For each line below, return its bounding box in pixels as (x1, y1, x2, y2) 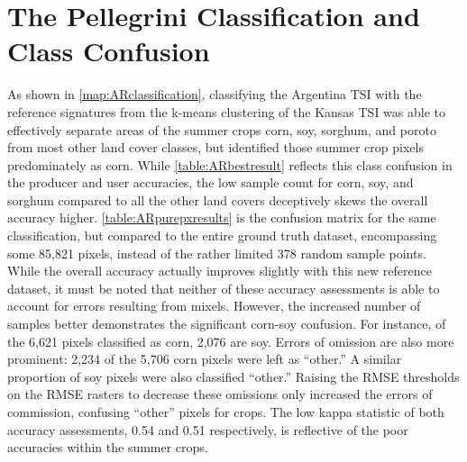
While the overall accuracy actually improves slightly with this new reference (7, 261, 432, 280)
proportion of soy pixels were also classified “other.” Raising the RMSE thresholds (7, 367, 460, 385)
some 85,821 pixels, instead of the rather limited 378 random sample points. (7, 243, 426, 262)
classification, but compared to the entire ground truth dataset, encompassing (7, 226, 437, 245)
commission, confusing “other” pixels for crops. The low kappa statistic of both (7, 403, 444, 421)
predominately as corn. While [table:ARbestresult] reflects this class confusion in (7, 155, 453, 174)
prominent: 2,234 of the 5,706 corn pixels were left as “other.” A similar (7, 349, 402, 368)
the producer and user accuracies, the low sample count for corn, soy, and (7, 173, 414, 192)
